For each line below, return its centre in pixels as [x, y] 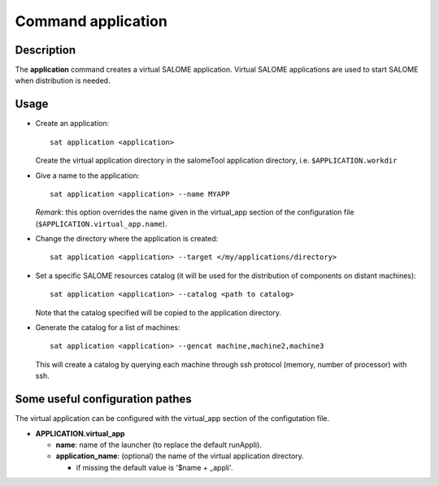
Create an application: [72, 124]
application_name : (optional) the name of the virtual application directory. [180, 456]
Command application [91, 21]
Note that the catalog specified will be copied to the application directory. [159, 312]
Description [46, 50]
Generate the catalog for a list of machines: [108, 328]
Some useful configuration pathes [104, 399]
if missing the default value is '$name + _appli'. [154, 467]
